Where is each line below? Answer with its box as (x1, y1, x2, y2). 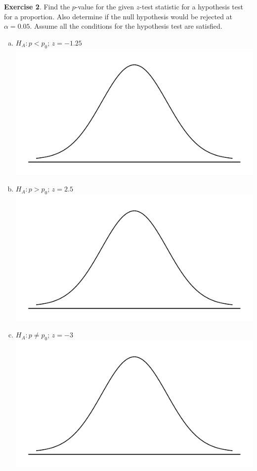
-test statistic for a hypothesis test (139, 1, 243, 11)
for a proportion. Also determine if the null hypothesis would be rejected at (4, 11, 233, 21)
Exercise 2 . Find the (4, 1, 70, 11)
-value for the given (75, 1, 134, 11)
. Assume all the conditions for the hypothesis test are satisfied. (30, 21, 222, 31)
